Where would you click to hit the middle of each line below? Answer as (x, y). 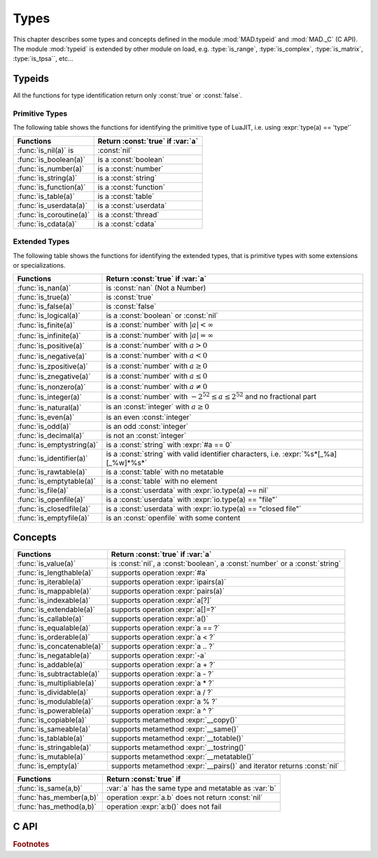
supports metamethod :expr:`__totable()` (177, 738)
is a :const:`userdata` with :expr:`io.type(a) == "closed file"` (204, 508)
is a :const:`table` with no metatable (165, 472)
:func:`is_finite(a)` (46, 325)
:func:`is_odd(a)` (44, 426)
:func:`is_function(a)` (51, 187)
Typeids (31, 79)
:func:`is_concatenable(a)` (60, 646)
